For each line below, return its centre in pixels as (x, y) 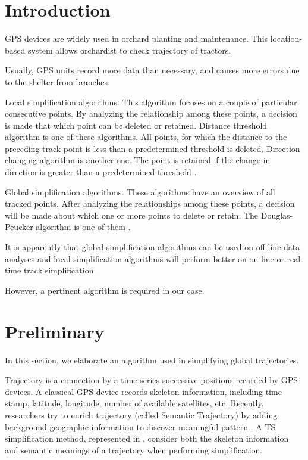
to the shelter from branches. (57, 81)
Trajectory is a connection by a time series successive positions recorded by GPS (151, 380)
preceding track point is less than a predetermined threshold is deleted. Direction (153, 148)
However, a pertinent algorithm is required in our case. (105, 290)
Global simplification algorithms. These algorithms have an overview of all (140, 192)
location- (286, 38)
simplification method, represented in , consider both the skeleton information (147, 438)
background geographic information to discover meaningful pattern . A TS (140, 426)
